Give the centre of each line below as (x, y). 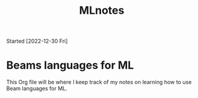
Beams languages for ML (70, 65)
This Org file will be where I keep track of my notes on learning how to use (99, 82)
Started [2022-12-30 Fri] (37, 41)
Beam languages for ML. (37, 88)
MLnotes (102, 11)
